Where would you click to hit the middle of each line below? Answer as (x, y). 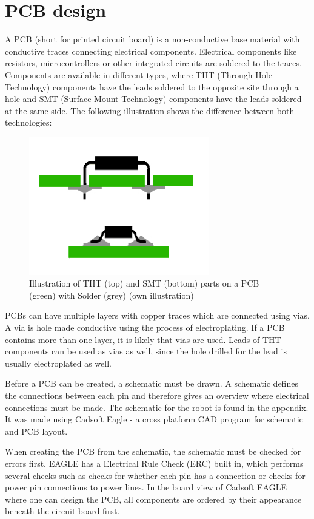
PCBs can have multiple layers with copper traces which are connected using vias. (157, 315)
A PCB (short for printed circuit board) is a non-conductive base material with (152, 39)
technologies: (28, 122)
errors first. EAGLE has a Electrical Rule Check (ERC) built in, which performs (154, 463)
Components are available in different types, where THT (110, 74)
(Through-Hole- (246, 74)
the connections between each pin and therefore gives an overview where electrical (157, 395)
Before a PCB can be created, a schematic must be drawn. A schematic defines (152, 383)
